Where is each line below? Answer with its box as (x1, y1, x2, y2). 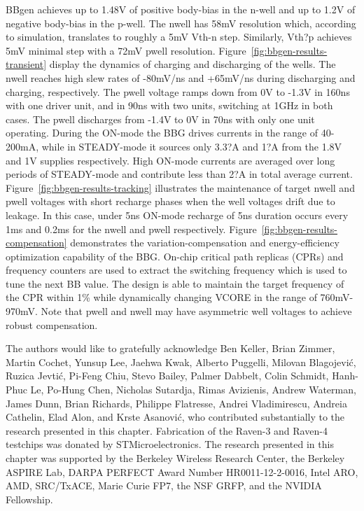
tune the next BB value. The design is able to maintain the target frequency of (6, 276, 344, 290)
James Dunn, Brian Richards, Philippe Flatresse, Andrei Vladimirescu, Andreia (6, 395, 347, 410)
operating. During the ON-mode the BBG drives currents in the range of (6, 125, 318, 140)
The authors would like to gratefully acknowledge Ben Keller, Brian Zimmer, (6, 341, 335, 356)
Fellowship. (6, 491, 53, 506)
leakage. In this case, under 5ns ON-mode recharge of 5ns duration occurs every (6, 207, 349, 222)
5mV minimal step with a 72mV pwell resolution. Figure (6, 43, 246, 57)
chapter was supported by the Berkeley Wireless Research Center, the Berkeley (6, 451, 345, 465)
